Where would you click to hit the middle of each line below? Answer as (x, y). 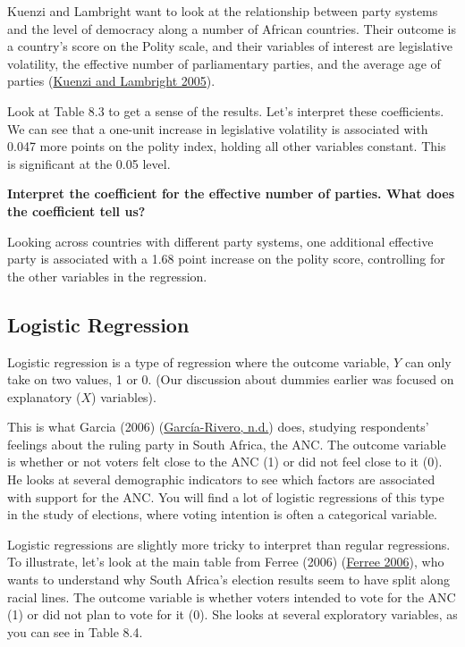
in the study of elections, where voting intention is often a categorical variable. (223, 514)
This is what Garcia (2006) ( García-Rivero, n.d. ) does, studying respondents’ (218, 427)
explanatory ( (44, 396)
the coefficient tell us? (76, 210)
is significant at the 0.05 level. (89, 163)
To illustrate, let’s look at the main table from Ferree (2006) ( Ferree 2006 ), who (226, 562)
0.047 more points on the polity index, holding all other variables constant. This (227, 146)
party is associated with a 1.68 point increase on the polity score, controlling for (226, 259)
